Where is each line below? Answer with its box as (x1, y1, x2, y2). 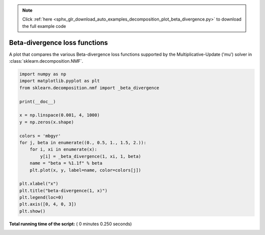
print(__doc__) (19, 98, 56, 104)
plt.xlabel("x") (19, 181, 59, 187)
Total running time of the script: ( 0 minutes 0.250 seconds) (9, 221, 132, 227)
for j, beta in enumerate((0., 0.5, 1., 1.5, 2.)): (19, 140, 147, 145)
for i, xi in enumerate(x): (29, 147, 98, 152)
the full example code (22, 23, 66, 29)
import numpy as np (19, 71, 66, 77)
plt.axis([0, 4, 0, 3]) (19, 201, 77, 207)
